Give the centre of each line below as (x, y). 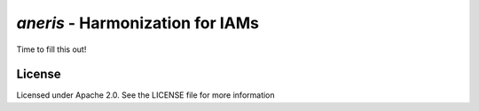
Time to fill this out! (51, 49)
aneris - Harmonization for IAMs (137, 23)
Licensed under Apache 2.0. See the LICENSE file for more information (145, 95)
